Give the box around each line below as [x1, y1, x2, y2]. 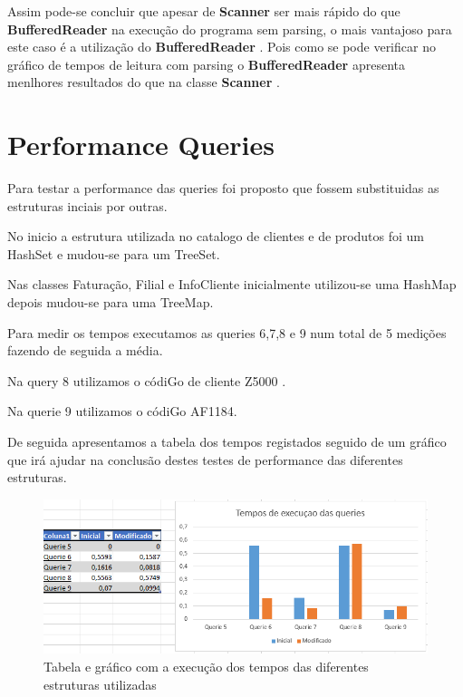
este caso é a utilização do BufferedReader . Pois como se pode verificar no [7, 37, 436, 56]
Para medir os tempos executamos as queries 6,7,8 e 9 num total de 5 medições [7, 323, 447, 342]
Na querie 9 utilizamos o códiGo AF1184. [7, 402, 237, 421]
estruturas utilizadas [43, 674, 157, 693]
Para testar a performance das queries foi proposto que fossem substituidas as [7, 179, 439, 198]
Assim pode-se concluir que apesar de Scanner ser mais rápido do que [7, 2, 400, 20]
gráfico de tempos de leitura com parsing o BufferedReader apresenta [7, 54, 405, 73]
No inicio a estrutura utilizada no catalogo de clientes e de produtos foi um [7, 227, 425, 246]
